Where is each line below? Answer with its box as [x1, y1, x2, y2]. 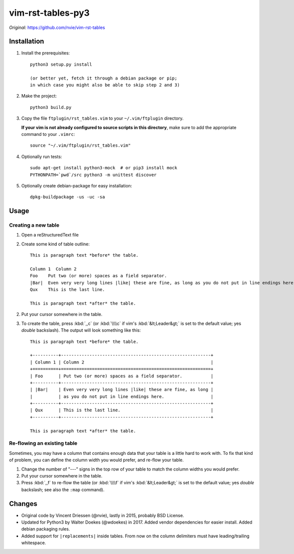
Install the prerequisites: [21, 50, 70, 56]
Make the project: [21, 93, 57, 99]
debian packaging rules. [21, 526, 71, 532]
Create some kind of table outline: [21, 241, 90, 247]
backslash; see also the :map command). [21, 486, 105, 493]
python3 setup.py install [30, 61, 93, 67]
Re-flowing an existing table [9, 440, 78, 447]
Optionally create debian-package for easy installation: [21, 183, 132, 188]
